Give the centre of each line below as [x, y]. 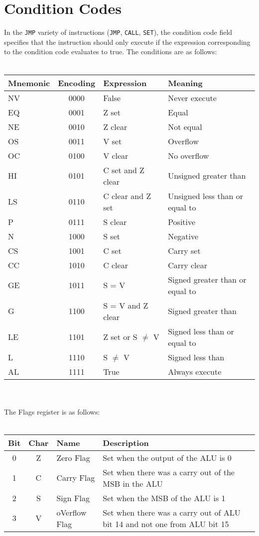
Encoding [77, 83]
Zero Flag [73, 457]
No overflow [189, 155]
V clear [116, 155]
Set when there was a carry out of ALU [172, 512]
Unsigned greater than [207, 176]
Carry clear [188, 265]
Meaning [185, 83]
